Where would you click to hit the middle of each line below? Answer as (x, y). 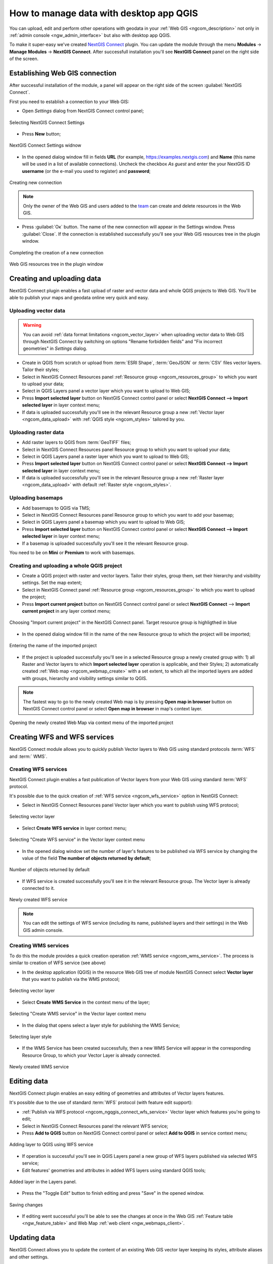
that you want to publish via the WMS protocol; (71, 979)
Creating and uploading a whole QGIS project (66, 565)
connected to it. (38, 888)
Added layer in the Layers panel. (43, 1182)
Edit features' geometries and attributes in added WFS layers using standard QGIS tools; (114, 1170)
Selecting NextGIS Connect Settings (47, 122)
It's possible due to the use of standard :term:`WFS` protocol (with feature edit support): (101, 1103)
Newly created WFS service (38, 899)
